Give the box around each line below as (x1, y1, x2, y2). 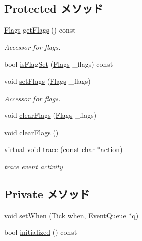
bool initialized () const (4, 227, 77, 237)
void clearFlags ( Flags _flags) (4, 110, 97, 120)
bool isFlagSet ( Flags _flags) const (4, 58, 113, 69)
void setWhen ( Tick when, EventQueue (4, 209, 126, 220)
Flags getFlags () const (4, 24, 76, 35)
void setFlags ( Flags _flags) (4, 75, 91, 86)
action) (100, 144, 123, 155)
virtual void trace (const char (4, 144, 95, 155)
